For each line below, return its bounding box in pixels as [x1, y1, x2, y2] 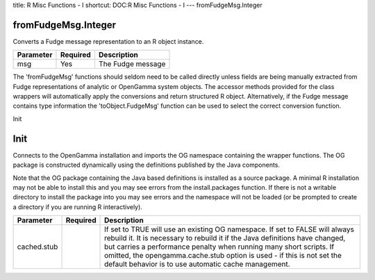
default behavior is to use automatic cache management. [104, 259, 291, 269]
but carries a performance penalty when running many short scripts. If [104, 242, 335, 252]
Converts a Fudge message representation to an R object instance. [12, 37, 204, 45]
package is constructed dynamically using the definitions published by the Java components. [12, 160, 281, 170]
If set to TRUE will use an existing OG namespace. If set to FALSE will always [104, 224, 354, 234]
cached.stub [17, 242, 58, 252]
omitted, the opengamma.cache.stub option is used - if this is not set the [104, 251, 342, 261]
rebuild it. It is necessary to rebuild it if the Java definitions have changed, [104, 233, 346, 243]
